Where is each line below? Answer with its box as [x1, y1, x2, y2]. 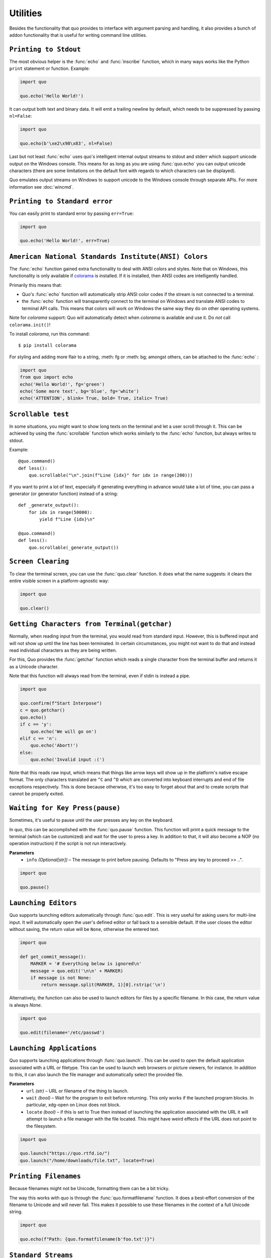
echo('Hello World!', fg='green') [20, 381, 105, 387]
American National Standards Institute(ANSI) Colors [9, 252, 208, 261]
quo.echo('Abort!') [30, 743, 79, 748]
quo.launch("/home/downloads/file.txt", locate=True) [20, 1157, 155, 1163]
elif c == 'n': [20, 735, 57, 741]
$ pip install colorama [18, 343, 77, 348]
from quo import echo [20, 374, 73, 380]
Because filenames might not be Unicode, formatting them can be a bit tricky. [9, 1186, 170, 1192]
